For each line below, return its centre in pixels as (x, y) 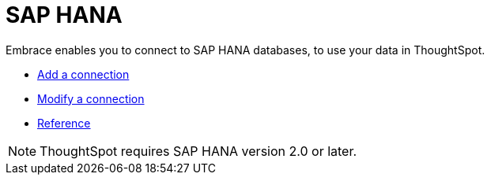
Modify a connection (91, 98)
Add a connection (83, 74)
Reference (64, 123)
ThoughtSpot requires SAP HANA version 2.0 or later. (198, 151)
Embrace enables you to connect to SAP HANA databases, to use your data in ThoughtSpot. (245, 50)
